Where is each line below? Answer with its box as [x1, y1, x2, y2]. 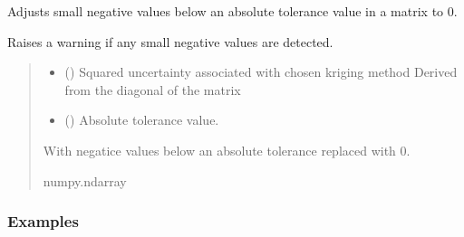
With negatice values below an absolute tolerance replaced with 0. [43, 140, 411, 159]
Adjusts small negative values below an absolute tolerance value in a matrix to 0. [7, 2, 458, 20]
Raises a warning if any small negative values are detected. [7, 32, 333, 51]
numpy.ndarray [43, 171, 127, 190]
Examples [7, 210, 79, 232]
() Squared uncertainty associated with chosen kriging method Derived [64, 62, 458, 81]
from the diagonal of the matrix [64, 80, 241, 99]
